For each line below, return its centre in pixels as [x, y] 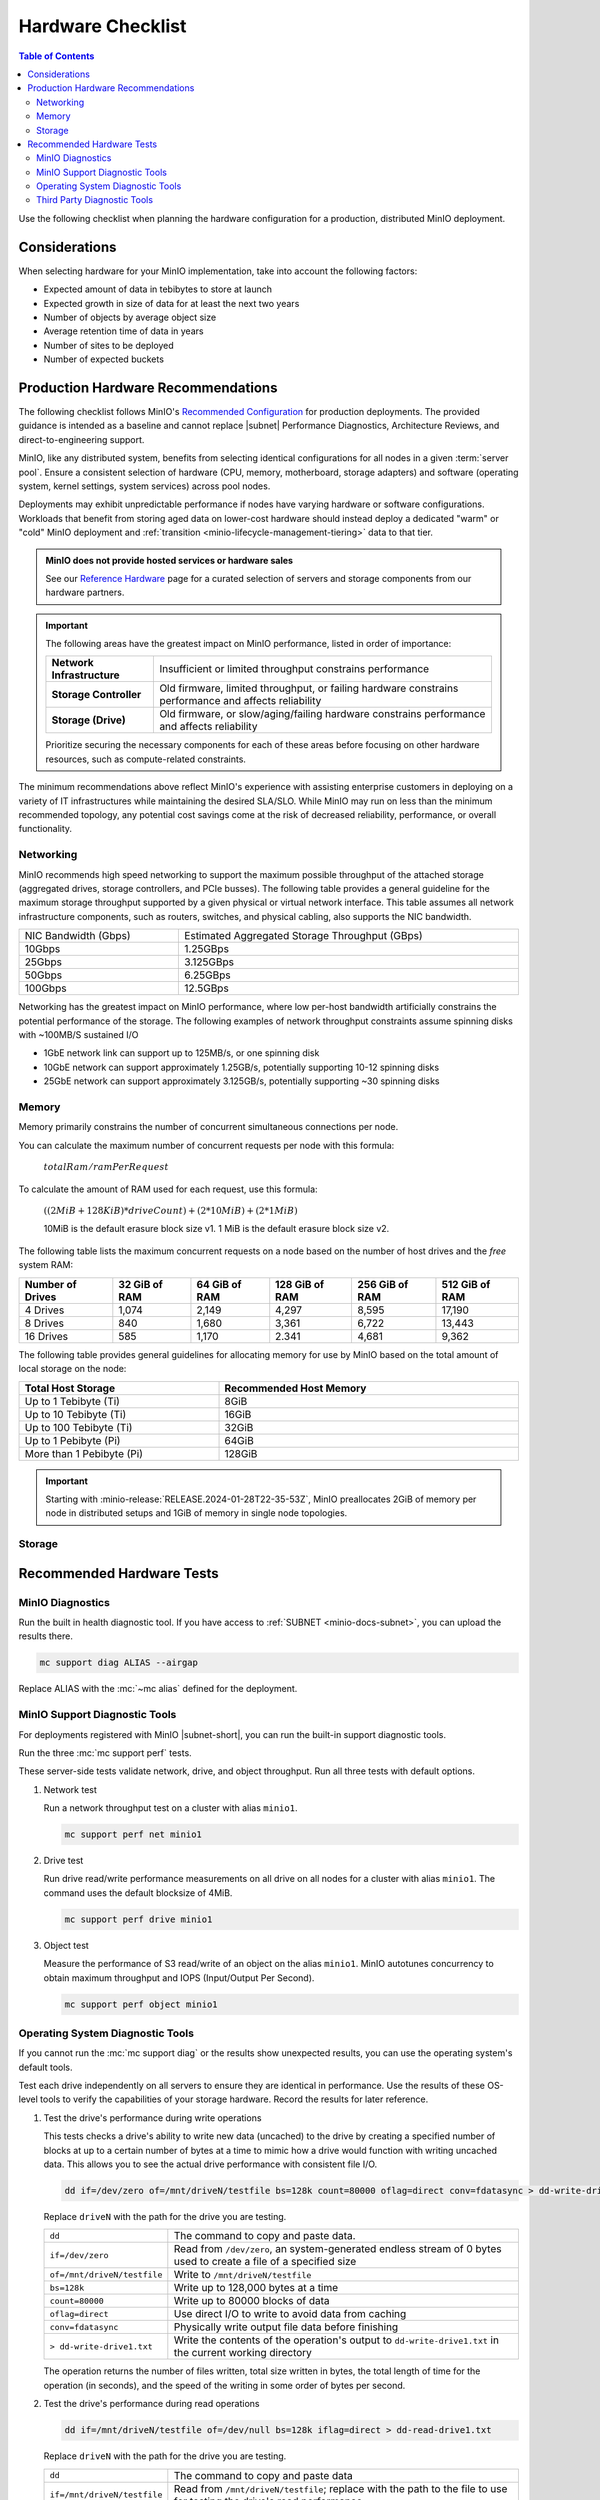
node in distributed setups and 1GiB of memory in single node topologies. [196, 1513]
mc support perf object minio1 [141, 2004]
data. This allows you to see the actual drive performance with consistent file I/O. [210, 2164]
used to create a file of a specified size [265, 2262]
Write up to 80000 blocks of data [251, 2301]
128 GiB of [300, 1284]
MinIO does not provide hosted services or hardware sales [169, 560]
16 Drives [46, 1336]
